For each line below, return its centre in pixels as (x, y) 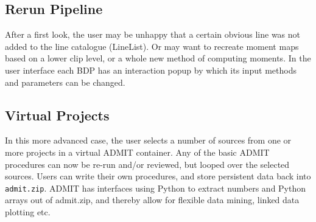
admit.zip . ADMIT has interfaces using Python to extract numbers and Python (156, 188)
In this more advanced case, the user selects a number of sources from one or (148, 140)
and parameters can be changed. (65, 82)
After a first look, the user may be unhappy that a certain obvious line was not (153, 34)
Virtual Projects (57, 115)
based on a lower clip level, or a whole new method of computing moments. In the (158, 58)
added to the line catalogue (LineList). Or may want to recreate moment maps (152, 46)
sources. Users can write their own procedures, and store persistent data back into (158, 176)
